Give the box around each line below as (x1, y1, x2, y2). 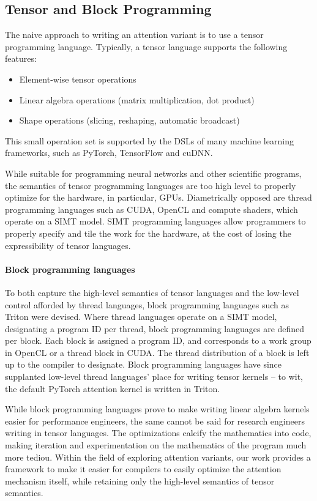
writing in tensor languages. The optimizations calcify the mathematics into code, (5, 426, 311, 439)
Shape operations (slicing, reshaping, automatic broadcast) (19, 114, 240, 127)
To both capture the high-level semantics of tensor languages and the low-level (5, 286, 299, 299)
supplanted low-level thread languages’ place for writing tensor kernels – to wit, (5, 370, 304, 383)
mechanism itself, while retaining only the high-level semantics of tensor (5, 474, 275, 487)
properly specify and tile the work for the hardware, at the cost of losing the (5, 226, 291, 239)
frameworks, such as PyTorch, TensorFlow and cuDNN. (5, 146, 213, 159)
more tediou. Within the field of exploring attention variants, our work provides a (5, 450, 311, 463)
